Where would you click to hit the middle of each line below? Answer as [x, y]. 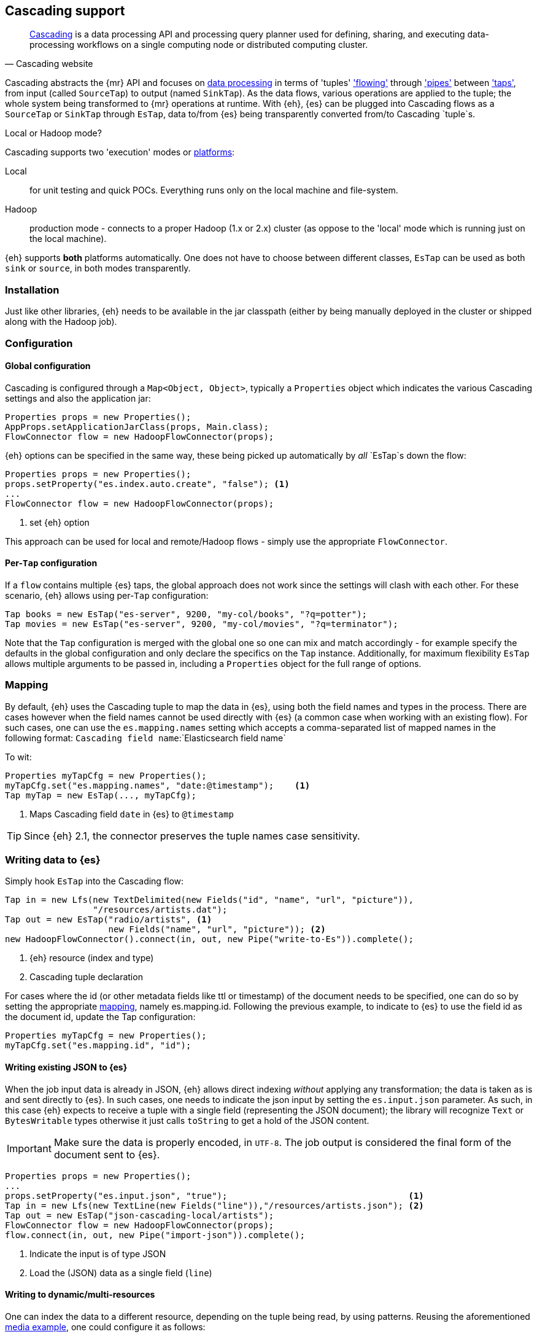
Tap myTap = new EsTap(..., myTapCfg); [101, 795]
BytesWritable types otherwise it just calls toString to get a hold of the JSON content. [187, 1120]
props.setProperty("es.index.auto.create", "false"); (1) [147, 484]
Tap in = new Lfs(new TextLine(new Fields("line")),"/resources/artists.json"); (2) [214, 1205]
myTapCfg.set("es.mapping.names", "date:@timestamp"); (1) [158, 785]
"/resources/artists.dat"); [160, 910]
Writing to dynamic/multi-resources [80, 1295]
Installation [32, 290]
